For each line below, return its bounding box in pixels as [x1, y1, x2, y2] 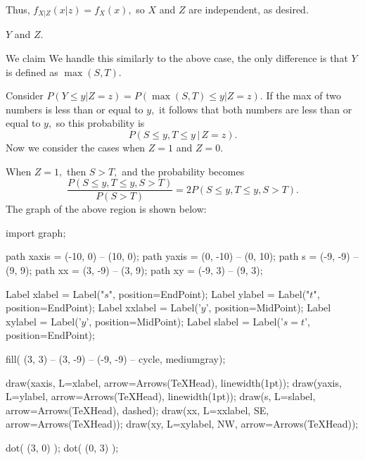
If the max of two [266, 88, 341, 103]
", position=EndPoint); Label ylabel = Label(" [108, 286, 310, 301]
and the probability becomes [122, 163, 245, 178]
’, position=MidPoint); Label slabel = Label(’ [86, 313, 283, 328]
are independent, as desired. [188, 2, 309, 16]
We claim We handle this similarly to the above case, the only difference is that [6, 51, 348, 66]
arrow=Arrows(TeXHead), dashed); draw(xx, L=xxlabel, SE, [6, 402, 269, 417]
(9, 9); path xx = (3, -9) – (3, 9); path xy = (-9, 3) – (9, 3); [6, 263, 263, 278]
